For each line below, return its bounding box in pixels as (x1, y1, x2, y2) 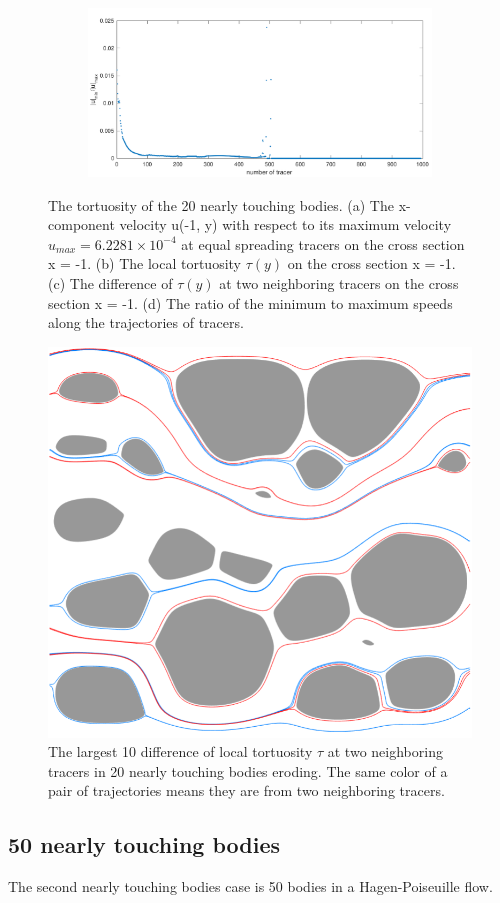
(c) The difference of (48, 272, 173, 293)
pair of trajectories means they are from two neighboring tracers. (48, 780, 445, 801)
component (48, 214, 115, 235)
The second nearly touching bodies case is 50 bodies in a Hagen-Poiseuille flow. (8, 876, 493, 897)
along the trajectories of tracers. (48, 312, 244, 333)
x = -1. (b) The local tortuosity (48, 253, 242, 274)
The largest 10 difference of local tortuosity (48, 741, 313, 762)
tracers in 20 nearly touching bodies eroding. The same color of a (48, 760, 448, 781)
